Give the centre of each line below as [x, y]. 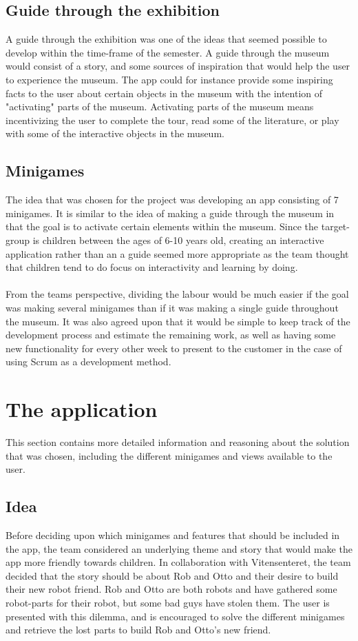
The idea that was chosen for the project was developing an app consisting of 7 [172, 200]
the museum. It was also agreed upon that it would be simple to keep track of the [178, 321]
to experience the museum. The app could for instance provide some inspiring [169, 79]
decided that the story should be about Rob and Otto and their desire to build [172, 575]
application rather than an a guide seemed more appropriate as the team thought [177, 253]
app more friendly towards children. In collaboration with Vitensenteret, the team [178, 562]
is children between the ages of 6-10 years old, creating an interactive [178, 240]
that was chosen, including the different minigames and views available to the [169, 455]
